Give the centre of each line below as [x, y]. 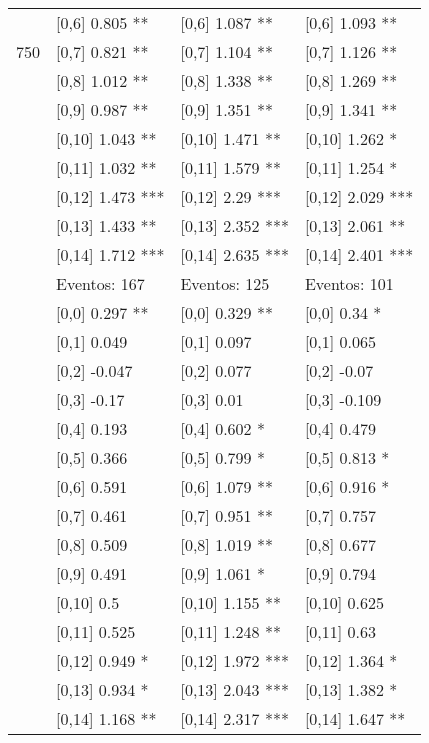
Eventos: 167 [100, 283]
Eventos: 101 [349, 283]
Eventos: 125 [225, 283]
